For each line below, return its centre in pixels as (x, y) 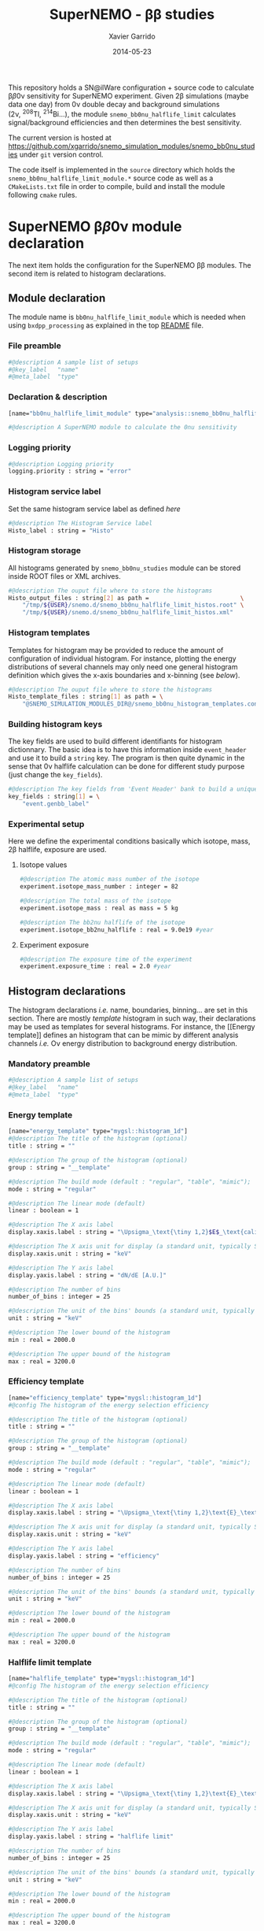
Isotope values (43, 865)
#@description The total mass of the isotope (95, 901)
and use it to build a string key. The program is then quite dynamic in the (126, 758)
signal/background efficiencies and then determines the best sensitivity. (125, 122)
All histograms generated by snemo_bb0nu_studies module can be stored (125, 568)
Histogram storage (44, 550)
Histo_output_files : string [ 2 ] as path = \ (126, 598)
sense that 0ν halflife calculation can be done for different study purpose (126, 766)
